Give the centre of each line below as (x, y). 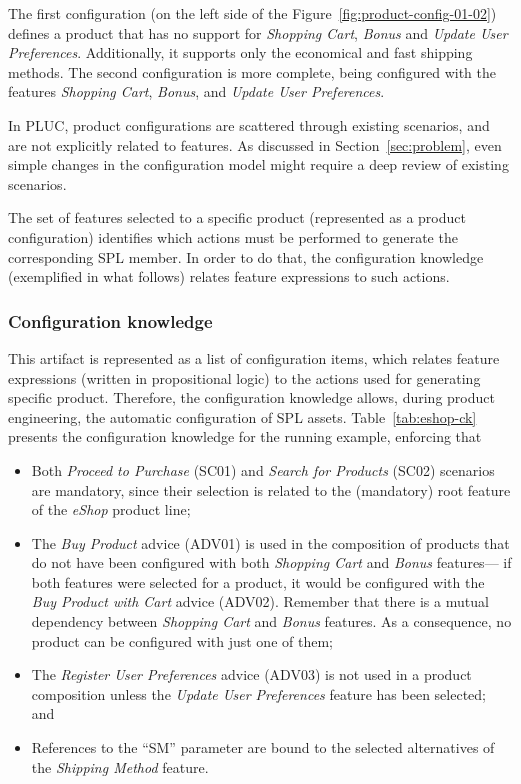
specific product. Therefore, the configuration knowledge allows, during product (251, 397)
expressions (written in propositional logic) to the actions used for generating (244, 377)
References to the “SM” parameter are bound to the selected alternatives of (263, 747)
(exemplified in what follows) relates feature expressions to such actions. (229, 276)
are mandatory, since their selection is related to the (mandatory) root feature (271, 489)
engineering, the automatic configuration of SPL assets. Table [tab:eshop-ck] (242, 416)
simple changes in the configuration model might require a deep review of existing (258, 164)
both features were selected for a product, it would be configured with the (258, 581)
